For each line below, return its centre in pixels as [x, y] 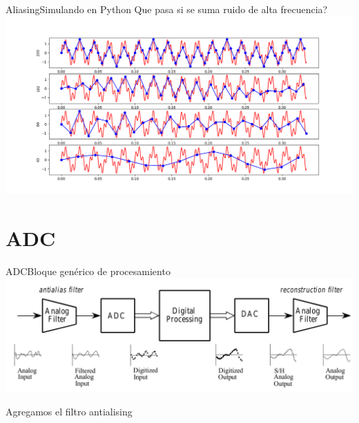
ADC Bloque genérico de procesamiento [88, 271]
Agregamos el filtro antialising [69, 412]
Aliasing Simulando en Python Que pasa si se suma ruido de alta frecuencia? [167, 9]
